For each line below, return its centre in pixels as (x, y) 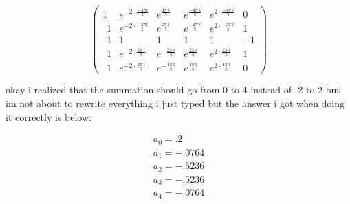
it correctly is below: (48, 116)
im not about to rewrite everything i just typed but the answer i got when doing (175, 103)
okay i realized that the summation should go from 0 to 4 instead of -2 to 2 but (173, 90)
